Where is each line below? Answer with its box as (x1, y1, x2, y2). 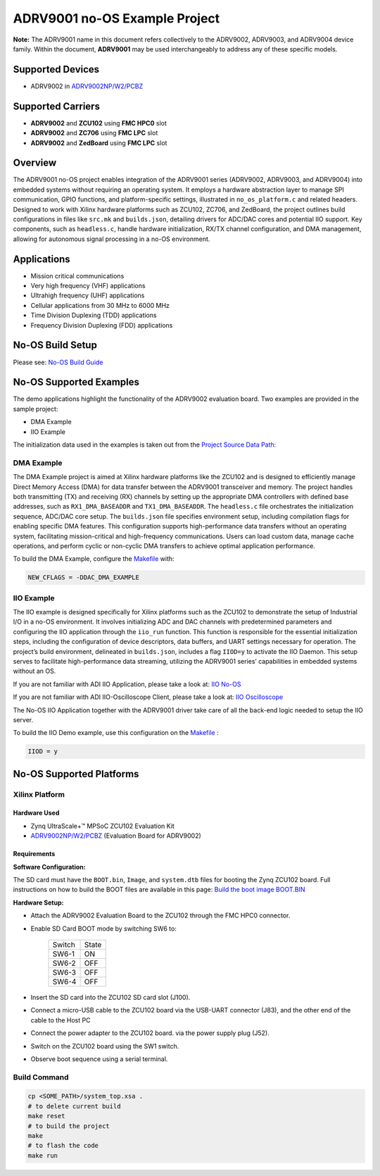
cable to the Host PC (30, 1015, 91, 1025)
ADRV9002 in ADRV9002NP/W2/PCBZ (30, 82, 144, 90)
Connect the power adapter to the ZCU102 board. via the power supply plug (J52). (30, 1029, 270, 1037)
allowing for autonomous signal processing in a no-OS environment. (13, 235, 210, 243)
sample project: (13, 404, 58, 413)
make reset (27, 1112, 65, 1120)
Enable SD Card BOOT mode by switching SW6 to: (30, 924, 177, 933)
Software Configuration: (13, 862, 86, 871)
